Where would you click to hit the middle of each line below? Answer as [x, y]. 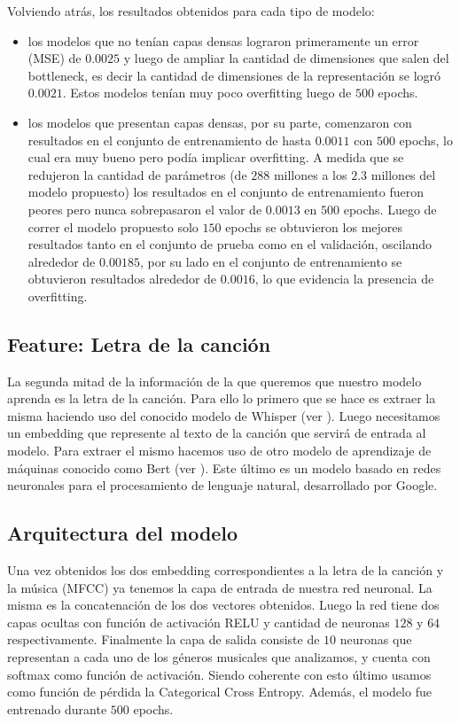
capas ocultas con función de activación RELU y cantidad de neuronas [199, 622]
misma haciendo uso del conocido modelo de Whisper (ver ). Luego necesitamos [224, 415]
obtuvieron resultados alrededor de [122, 279]
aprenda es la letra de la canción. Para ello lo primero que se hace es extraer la [222, 398]
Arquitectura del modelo [123, 533]
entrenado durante [57, 708]
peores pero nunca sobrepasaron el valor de [145, 209]
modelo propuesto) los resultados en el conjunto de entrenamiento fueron [226, 192]
